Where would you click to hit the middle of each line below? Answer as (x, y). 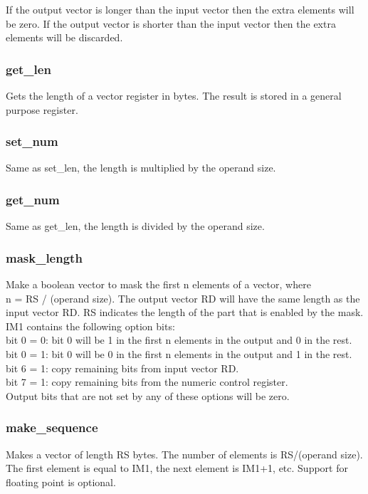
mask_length (44, 257)
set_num (32, 141)
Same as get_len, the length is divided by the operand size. (135, 226)
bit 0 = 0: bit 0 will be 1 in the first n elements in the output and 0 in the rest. (179, 340)
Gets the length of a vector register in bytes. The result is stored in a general (174, 95)
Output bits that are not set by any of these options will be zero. (148, 395)
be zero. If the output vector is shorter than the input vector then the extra (171, 23)
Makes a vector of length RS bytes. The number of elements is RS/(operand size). (184, 454)
